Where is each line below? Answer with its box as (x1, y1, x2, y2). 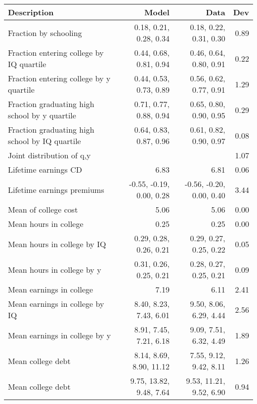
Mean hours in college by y (8, 263, 101, 275)
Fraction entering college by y (8, 73, 111, 84)
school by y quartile (8, 110, 76, 121)
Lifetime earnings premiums (8, 184, 104, 195)
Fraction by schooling (8, 27, 82, 38)
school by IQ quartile (8, 135, 81, 147)
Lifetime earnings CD (8, 164, 82, 175)
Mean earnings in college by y (8, 329, 111, 341)
